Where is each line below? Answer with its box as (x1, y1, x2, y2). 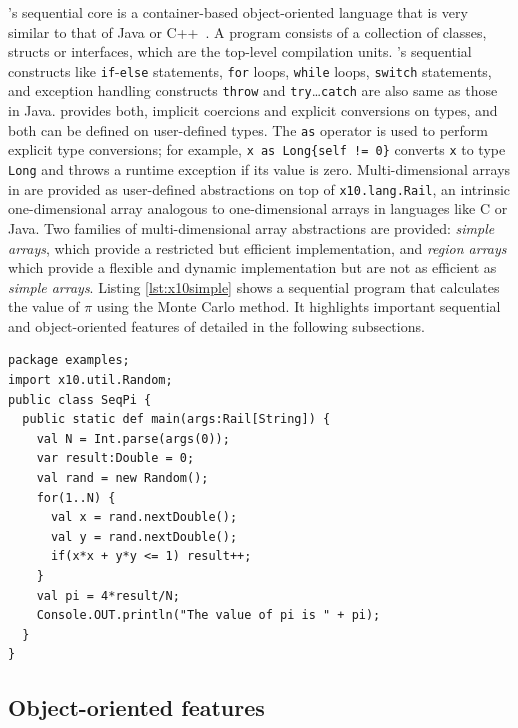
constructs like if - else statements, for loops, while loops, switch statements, (8, 60, 492, 81)
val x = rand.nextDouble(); (50, 510, 238, 525)
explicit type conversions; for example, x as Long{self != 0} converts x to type (8, 139, 506, 160)
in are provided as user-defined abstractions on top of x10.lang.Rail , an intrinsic (8, 178, 511, 199)
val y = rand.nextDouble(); (50, 529, 238, 544)
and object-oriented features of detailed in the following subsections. (8, 315, 425, 336)
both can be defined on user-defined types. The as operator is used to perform (8, 119, 488, 140)
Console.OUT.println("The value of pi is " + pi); (36, 608, 381, 623)
